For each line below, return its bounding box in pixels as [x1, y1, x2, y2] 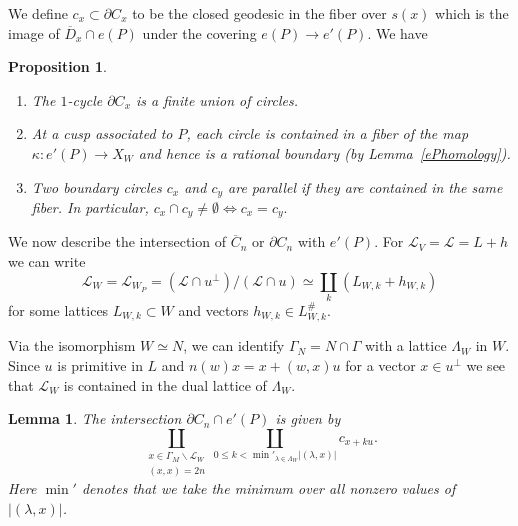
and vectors [178, 299, 249, 320]
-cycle [67, 89, 103, 110]
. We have [367, 22, 428, 43]
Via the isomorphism [8, 335, 136, 356]
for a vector [345, 355, 416, 375]
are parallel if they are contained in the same [228, 176, 503, 197]
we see [466, 355, 506, 375]
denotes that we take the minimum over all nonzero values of [81, 477, 456, 498]
